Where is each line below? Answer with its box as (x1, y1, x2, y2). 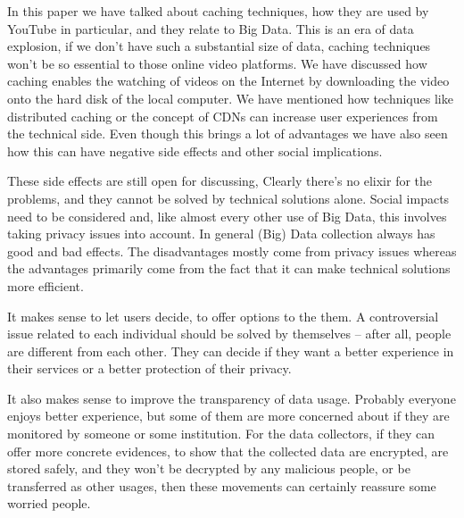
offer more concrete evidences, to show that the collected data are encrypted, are (7, 441, 449, 460)
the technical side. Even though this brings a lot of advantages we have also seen (7, 124, 448, 143)
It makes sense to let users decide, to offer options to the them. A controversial (7, 306, 439, 325)
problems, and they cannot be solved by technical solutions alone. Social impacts (7, 188, 450, 207)
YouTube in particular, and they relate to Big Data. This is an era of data (7, 19, 414, 38)
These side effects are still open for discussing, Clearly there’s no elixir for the (7, 171, 433, 190)
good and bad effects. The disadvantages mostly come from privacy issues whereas (7, 241, 457, 260)
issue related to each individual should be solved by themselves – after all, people (7, 324, 452, 343)
